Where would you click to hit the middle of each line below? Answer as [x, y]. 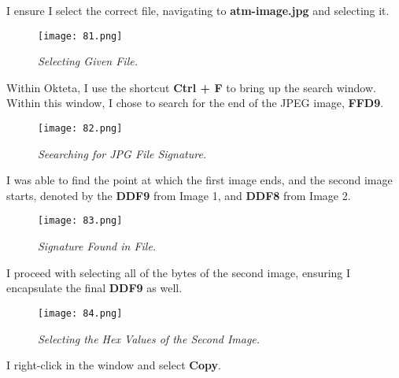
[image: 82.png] [80, 129]
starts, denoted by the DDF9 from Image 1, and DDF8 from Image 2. [179, 195]
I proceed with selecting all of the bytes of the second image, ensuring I [179, 272]
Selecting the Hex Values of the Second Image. [149, 338]
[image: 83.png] [80, 221]
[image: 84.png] [80, 313]
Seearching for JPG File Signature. [122, 153]
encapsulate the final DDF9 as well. [94, 288]
